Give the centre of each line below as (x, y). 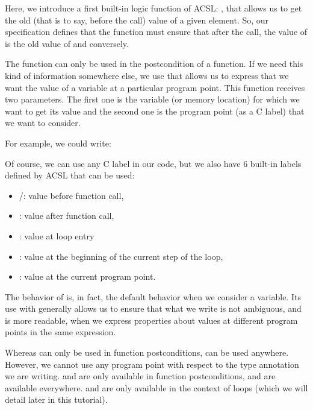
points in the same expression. (60, 332)
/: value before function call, (71, 195)
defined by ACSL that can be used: (70, 175)
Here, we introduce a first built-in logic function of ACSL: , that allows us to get (153, 8)
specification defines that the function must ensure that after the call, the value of (156, 32)
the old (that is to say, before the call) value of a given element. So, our (137, 20)
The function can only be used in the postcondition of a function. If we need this (154, 64)
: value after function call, (67, 216)
